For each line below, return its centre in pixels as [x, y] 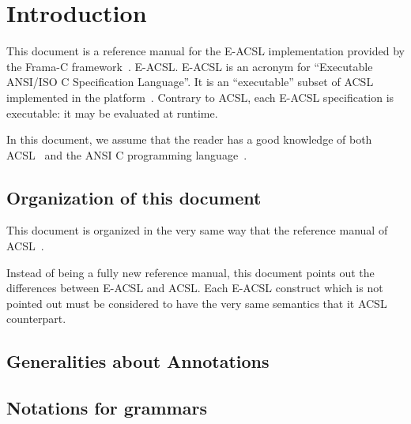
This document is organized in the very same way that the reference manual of [197, 230]
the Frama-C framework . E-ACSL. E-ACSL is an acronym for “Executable [190, 66]
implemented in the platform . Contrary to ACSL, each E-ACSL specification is [200, 97]
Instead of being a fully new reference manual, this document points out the [190, 272]
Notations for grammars [107, 408]
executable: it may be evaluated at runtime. [112, 113]
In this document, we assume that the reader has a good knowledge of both [189, 139]
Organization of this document [134, 197]
